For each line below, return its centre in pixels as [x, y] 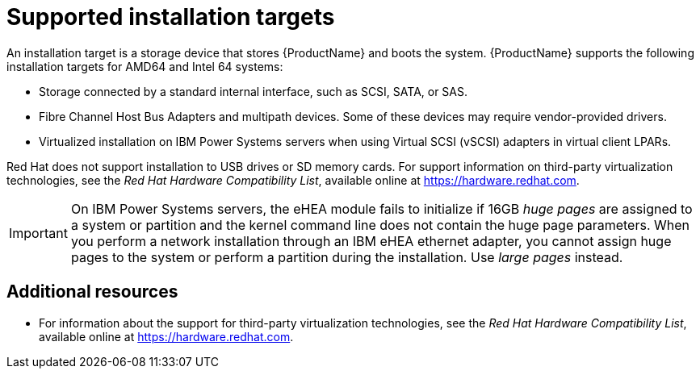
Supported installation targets [171, 17]
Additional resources [92, 292]
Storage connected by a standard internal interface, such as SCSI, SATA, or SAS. [254, 91]
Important [38, 233]
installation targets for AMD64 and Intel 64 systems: [145, 66]
